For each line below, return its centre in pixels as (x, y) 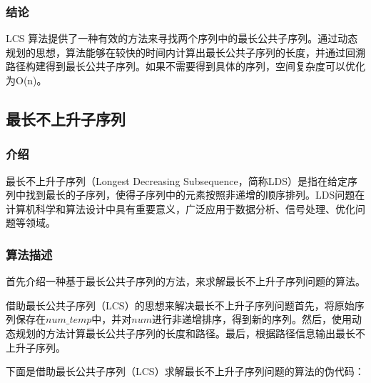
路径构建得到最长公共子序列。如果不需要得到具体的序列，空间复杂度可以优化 (185, 66)
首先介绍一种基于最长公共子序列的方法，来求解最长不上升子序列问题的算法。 (185, 281)
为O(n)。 (26, 80)
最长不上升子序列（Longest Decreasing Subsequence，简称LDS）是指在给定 (177, 180)
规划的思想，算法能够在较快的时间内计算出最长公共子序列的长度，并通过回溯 (185, 52)
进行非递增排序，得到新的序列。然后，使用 (252, 319)
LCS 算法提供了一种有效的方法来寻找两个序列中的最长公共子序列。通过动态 (182, 38)
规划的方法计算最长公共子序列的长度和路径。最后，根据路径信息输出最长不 (190, 333)
